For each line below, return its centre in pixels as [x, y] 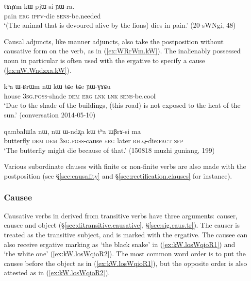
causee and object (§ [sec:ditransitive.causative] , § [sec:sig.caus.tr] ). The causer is [122, 225]
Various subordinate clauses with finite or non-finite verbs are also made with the [125, 166]
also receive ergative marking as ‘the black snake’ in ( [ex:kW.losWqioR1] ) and [120, 244]
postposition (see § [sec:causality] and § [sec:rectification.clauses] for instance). [118, 175]
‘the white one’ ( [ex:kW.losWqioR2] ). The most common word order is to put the [125, 254]
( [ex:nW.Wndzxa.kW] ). [38, 70]
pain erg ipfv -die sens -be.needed [52, 15]
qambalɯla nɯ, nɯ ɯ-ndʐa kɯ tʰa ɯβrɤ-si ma [72, 131]
